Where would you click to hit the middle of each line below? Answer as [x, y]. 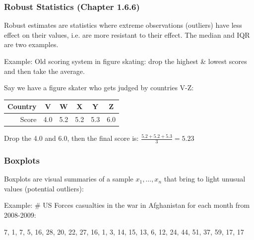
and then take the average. [44, 71]
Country [22, 106]
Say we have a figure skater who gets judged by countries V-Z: [99, 88]
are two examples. [31, 44]
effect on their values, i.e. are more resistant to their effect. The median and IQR [127, 34]
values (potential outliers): [44, 188]
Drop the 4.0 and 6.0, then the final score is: [71, 138]
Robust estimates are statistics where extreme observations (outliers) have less [123, 25]
